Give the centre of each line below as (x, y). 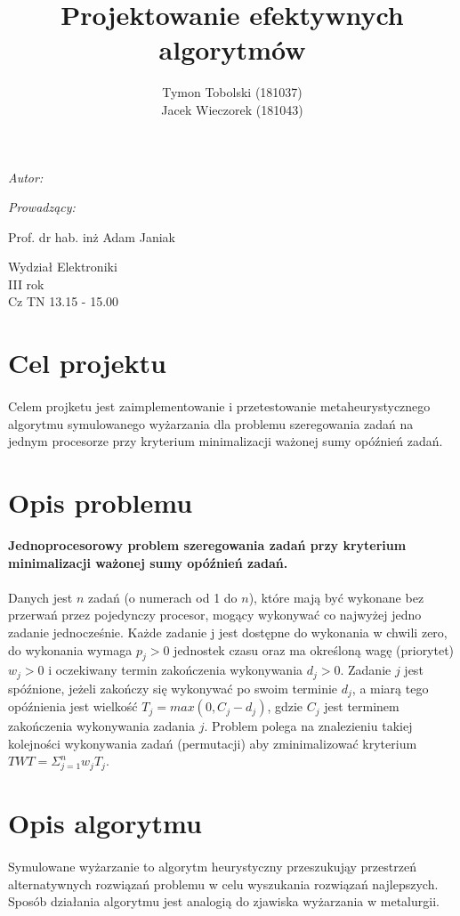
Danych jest (40, 597)
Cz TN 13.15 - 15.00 (64, 301)
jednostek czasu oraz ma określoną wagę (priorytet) (314, 649)
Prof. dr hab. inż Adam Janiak (92, 236)
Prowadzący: (42, 207)
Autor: (26, 177)
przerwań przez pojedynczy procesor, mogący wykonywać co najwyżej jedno (215, 615)
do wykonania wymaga (70, 649)
